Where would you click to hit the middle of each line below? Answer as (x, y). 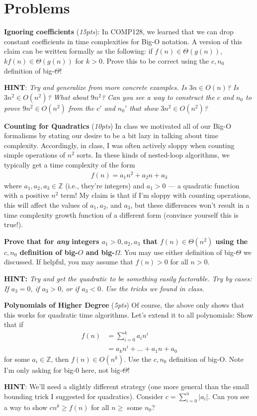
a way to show (26, 407)
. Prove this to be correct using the (156, 60)
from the (81, 108)
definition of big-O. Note (206, 359)
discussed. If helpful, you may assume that (69, 262)
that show (144, 108)
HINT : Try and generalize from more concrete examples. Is (95, 87)
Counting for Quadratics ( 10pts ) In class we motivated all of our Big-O (118, 125)
